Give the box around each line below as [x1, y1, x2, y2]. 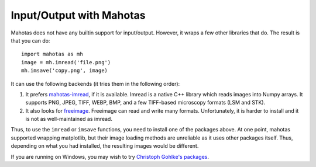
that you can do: [11, 37, 50, 44]
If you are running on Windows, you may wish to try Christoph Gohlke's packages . [11, 153, 209, 160]
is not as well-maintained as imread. [25, 116, 112, 123]
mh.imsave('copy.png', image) [21, 67, 108, 74]
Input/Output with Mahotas [11, 9, 146, 22]
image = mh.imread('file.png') [21, 59, 111, 65]
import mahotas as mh [21, 51, 83, 58]
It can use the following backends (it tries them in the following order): [11, 80, 180, 87]
